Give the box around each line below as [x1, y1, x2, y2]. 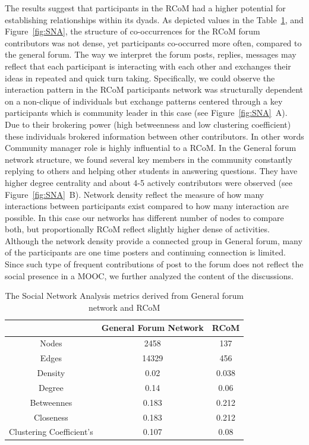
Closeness [33, 411, 68, 423]
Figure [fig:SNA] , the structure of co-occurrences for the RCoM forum [5, 25, 260, 37]
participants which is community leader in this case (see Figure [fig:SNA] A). [5, 106, 288, 119]
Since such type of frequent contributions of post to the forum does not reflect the [5, 258, 304, 270]
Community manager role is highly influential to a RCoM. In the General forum [5, 141, 297, 154]
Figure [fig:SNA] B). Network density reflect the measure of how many [5, 188, 264, 200]
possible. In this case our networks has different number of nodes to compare [5, 211, 284, 223]
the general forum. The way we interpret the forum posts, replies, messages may [5, 48, 297, 61]
